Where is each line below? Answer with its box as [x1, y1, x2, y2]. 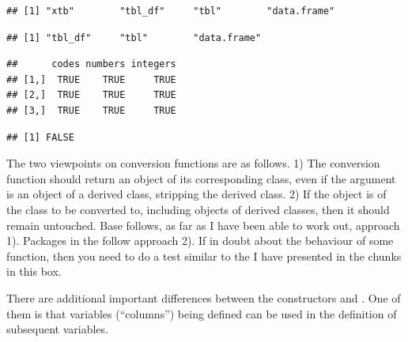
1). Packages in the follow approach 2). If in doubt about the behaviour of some [6, 232, 394, 249]
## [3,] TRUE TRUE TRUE [6, 104, 176, 116]
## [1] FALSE [6, 131, 74, 143]
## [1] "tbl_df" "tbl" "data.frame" [6, 32, 262, 43]
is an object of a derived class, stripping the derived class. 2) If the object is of [6, 186, 387, 202]
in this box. [6, 263, 62, 280]
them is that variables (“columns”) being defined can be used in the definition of [6, 305, 397, 321]
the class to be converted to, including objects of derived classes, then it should [6, 201, 390, 217]
